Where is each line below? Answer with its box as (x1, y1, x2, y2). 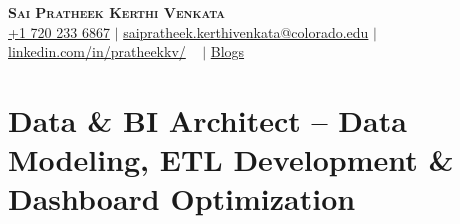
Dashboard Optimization (8, 178, 356, 219)
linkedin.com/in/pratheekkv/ (8, 41, 186, 62)
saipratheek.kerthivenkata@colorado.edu (123, 21, 369, 42)
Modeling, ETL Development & (8, 139, 454, 180)
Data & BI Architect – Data (8, 99, 407, 140)
